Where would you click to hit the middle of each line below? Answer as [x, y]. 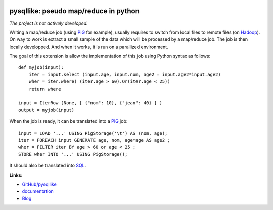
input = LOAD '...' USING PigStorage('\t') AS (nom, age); [93, 133]
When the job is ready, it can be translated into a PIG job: [69, 121]
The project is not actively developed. [49, 23]
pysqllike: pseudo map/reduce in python [75, 11]
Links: [16, 175]
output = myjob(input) [47, 110]
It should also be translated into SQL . [48, 166]
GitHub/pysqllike [39, 184]
